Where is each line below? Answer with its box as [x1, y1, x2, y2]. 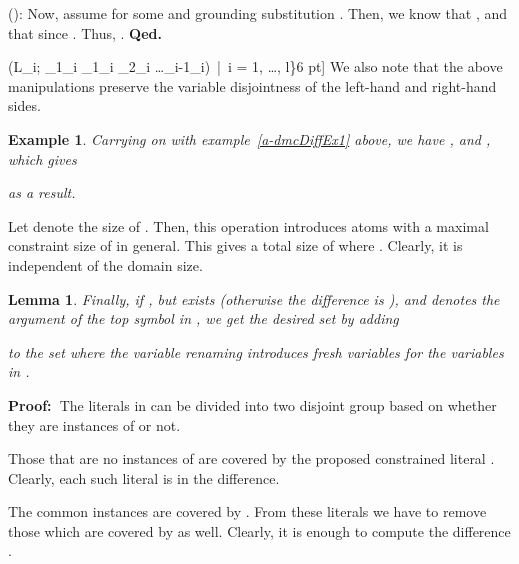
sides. [8, 95, 41, 116]
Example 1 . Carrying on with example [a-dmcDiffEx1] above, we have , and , [8, 128, 491, 149]
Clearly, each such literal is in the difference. [8, 467, 280, 488]
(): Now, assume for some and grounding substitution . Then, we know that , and [8, 3, 508, 23]
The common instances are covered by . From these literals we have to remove [8, 501, 487, 522]
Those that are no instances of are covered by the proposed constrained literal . [8, 448, 495, 469]
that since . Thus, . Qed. [8, 22, 162, 43]
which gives [8, 148, 77, 169]
